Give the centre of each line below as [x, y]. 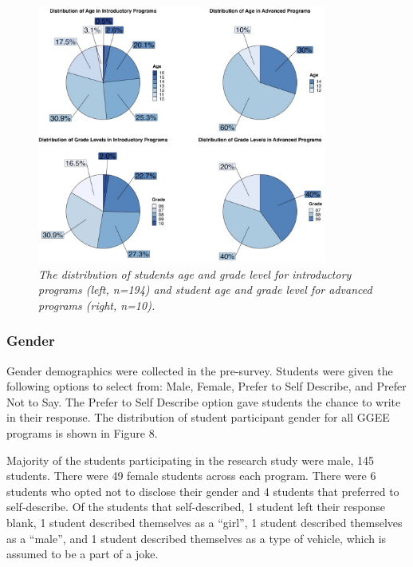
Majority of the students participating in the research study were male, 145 [190, 460]
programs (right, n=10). [97, 305]
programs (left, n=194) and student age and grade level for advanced [205, 289]
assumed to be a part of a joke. [83, 554]
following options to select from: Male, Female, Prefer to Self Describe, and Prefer [206, 386]
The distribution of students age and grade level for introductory [195, 274]
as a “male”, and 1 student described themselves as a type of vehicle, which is [197, 538]
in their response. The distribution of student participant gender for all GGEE [198, 417]
